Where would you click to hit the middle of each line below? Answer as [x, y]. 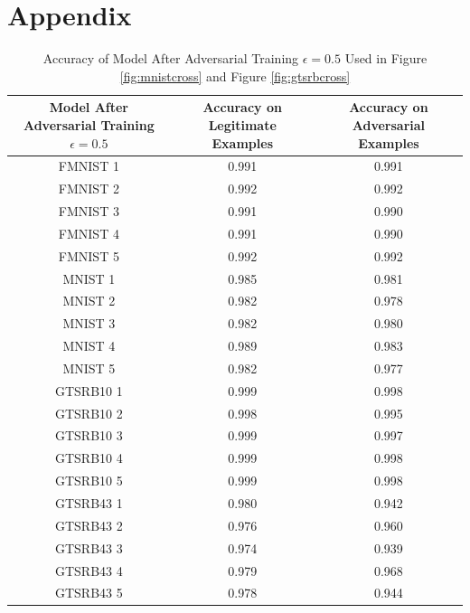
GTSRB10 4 [89, 458]
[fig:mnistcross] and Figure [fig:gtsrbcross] [235, 75]
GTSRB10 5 [89, 481]
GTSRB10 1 [89, 390]
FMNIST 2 [89, 189]
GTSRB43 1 [89, 503]
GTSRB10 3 [89, 435]
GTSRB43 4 [89, 570]
